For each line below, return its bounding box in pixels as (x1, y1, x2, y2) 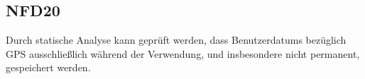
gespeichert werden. (6, 60, 91, 75)
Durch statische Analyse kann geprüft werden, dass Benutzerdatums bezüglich (6, 32, 347, 47)
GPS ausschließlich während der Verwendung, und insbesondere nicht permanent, (6, 46, 360, 61)
